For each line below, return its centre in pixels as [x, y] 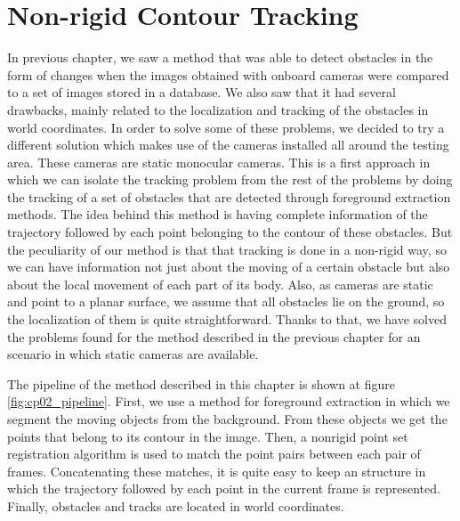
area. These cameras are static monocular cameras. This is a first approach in [219, 162]
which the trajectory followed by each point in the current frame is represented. [224, 488]
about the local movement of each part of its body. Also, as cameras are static [220, 284]
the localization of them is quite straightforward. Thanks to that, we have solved [227, 319]
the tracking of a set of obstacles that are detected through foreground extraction [229, 196]
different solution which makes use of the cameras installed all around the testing [228, 145]
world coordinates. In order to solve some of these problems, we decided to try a [226, 127]
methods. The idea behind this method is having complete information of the [218, 214]
